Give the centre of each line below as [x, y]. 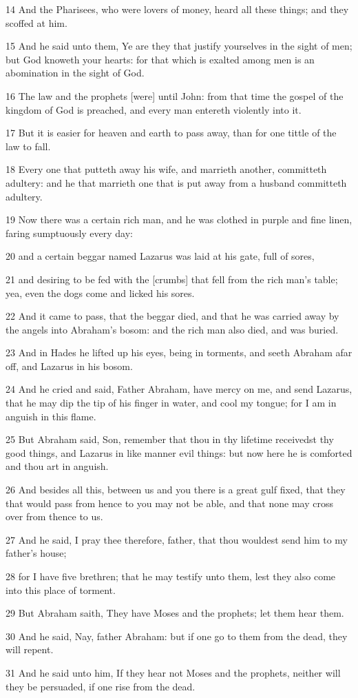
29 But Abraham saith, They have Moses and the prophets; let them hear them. [175, 613]
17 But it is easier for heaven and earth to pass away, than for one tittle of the [171, 133]
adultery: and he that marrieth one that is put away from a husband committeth [176, 182]
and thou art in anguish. [57, 466]
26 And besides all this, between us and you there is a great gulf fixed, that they [176, 490]
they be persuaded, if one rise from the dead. [101, 686]
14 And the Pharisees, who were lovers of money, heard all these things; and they [177, 9]
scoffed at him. [36, 22]
